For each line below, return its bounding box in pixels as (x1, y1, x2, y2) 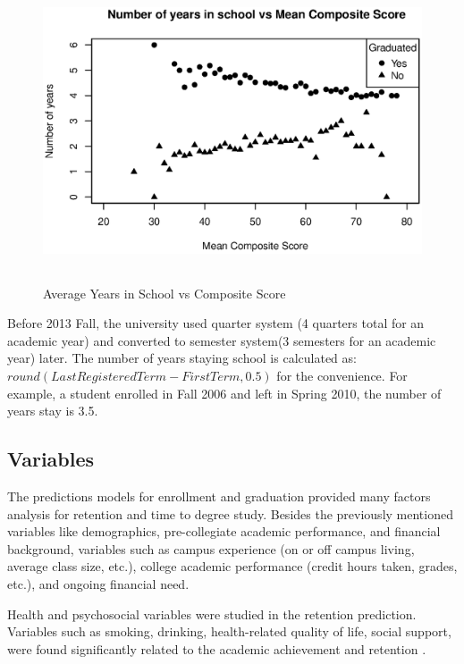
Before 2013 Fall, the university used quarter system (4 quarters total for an (7, 314, 425, 332)
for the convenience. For (276, 366, 408, 384)
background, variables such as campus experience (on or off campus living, (7, 539, 415, 558)
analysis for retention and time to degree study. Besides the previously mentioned (7, 504, 453, 523)
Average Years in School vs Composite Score (43, 283, 286, 302)
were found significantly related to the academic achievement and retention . (7, 639, 426, 658)
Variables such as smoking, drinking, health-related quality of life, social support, (7, 622, 451, 641)
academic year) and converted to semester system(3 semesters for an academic (7, 331, 436, 349)
